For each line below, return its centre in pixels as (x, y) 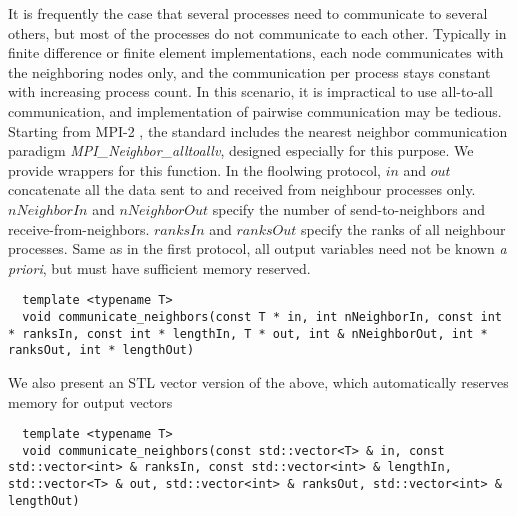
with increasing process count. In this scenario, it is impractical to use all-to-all (250, 91)
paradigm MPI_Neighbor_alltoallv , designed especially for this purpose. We (241, 150)
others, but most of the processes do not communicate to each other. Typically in (257, 32)
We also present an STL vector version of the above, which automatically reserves (258, 381)
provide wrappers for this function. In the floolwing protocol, (194, 169)
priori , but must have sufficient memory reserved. (159, 267)
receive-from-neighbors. (79, 228)
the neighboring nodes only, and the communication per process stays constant (249, 71)
